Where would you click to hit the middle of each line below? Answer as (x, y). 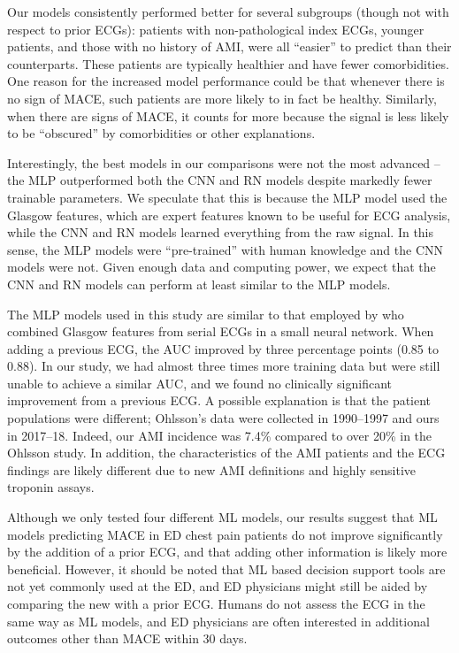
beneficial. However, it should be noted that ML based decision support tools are (226, 568)
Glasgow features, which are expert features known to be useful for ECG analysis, (229, 215)
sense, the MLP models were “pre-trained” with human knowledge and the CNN (226, 249)
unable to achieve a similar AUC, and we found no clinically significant (199, 383)
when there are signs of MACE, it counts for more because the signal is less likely (228, 115)
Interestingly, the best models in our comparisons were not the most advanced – (224, 162)
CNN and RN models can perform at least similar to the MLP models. (199, 284)
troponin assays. (51, 487)
